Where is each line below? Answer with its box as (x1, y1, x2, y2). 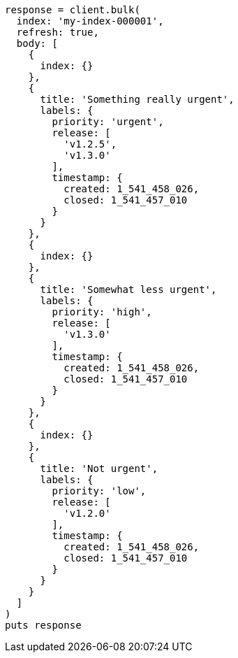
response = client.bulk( (5, 4, 140, 15)
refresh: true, (16, 27, 99, 38)
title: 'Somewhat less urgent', (40, 284, 217, 295)
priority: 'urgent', (52, 116, 164, 127)
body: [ (16, 38, 58, 49)
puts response (5, 620, 82, 631)
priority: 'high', (52, 306, 152, 317)
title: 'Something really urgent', (40, 94, 235, 105)
